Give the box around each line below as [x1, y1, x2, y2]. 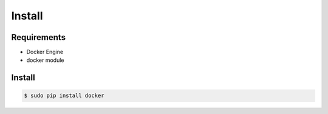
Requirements [11, 32, 66, 42]
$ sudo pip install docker [24, 92, 104, 99]
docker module [26, 56, 64, 64]
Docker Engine [26, 49, 64, 56]
